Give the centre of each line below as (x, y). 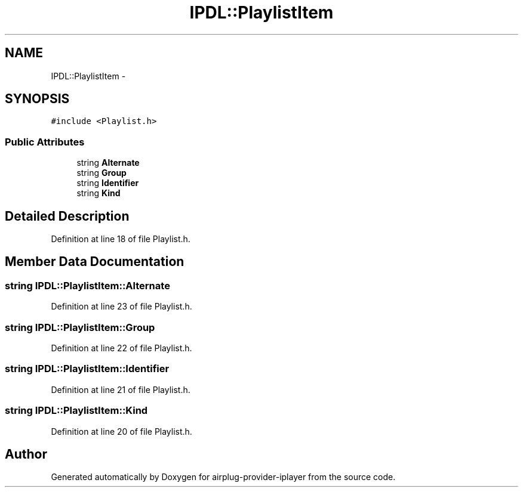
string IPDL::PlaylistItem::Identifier (87, 369)
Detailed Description (67, 216)
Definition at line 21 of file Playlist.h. (121, 389)
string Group (101, 173)
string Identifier (108, 183)
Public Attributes (45, 142)
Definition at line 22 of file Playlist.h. (121, 348)
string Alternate (108, 163)
